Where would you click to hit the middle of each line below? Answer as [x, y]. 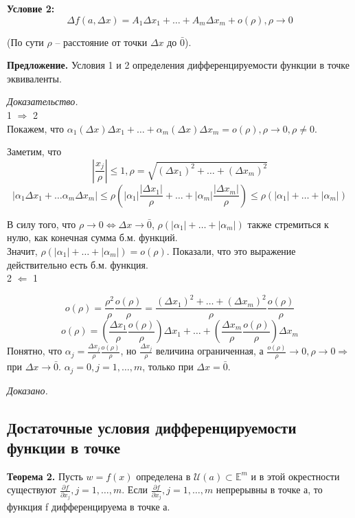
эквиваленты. [34, 78]
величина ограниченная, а [210, 351]
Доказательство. [43, 101]
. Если [135, 489]
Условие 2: [31, 8]
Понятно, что [35, 351]
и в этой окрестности [295, 476]
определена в [163, 476]
